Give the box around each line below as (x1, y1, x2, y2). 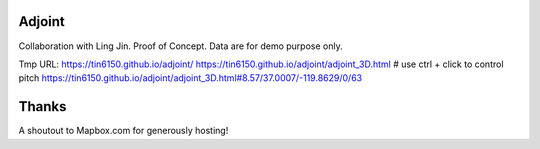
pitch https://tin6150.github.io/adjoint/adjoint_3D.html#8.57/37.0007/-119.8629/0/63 (18, 72, 363, 84)
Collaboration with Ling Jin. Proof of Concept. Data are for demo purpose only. (18, 40, 344, 52)
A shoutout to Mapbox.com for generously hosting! (18, 125, 229, 137)
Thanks (18, 98, 67, 115)
